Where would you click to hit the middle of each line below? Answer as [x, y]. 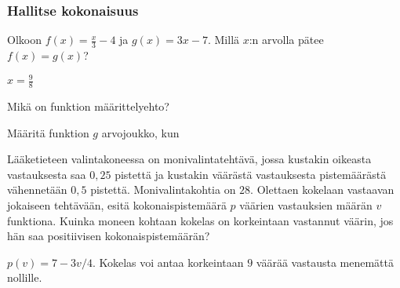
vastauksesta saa [47, 174]
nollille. [25, 277]
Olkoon [24, 40]
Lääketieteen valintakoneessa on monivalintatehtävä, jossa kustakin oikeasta [189, 159]
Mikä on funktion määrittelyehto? [88, 106]
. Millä [224, 40]
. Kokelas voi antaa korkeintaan [168, 262]
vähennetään [37, 190]
